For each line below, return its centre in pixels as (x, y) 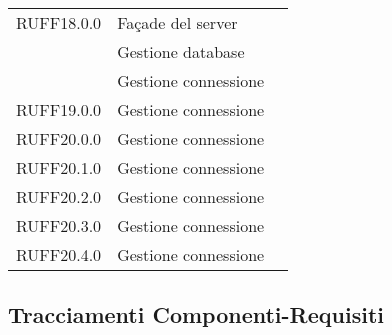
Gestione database (181, 51)
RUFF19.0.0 (59, 109)
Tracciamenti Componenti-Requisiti (196, 314)
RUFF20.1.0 (59, 167)
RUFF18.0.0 (59, 22)
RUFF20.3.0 (59, 225)
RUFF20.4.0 (59, 254)
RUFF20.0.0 (59, 138)
